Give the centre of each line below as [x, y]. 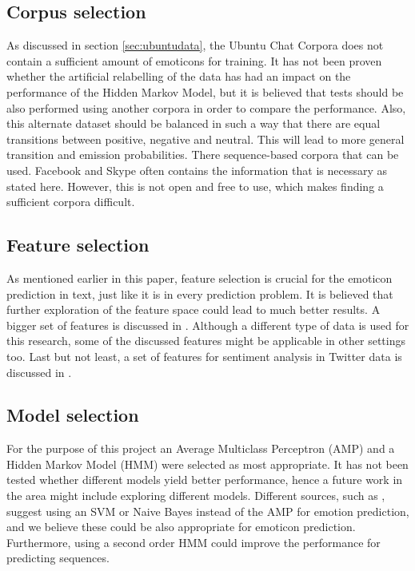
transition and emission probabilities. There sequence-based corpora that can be [203, 155]
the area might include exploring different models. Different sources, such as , [196, 496]
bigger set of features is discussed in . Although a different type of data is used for [208, 325]
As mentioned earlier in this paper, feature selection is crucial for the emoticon [200, 278]
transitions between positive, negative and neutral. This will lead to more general [206, 139]
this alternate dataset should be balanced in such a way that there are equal [194, 123]
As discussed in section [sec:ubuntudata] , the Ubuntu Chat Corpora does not [195, 45]
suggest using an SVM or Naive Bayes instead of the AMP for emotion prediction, [208, 511]
